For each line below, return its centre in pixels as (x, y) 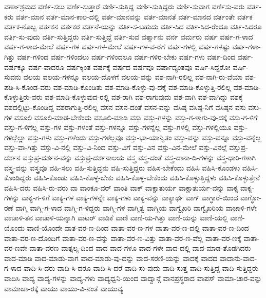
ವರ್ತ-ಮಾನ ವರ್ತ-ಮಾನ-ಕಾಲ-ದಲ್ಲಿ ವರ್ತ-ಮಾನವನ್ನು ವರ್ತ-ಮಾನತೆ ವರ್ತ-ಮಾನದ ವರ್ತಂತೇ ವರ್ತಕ (134, 16)
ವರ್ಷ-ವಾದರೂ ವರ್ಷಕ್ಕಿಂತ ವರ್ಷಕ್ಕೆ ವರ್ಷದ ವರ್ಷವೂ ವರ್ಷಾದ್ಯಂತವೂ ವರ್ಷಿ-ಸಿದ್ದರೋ (129, 67)
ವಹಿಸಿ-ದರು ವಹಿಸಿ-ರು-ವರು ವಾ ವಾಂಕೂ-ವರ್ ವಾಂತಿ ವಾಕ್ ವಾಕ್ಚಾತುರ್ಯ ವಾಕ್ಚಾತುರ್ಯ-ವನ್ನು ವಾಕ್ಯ (121, 187)
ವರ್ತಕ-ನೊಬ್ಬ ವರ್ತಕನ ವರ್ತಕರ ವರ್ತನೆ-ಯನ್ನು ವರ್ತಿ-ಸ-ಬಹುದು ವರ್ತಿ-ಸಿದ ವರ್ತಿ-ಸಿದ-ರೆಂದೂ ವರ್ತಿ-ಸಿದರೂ (133, 26)
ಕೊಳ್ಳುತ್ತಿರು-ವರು (23, 97)
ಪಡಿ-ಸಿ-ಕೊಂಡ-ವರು (27, 87)
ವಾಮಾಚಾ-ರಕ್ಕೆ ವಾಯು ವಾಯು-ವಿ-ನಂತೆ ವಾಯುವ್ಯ (64, 288)
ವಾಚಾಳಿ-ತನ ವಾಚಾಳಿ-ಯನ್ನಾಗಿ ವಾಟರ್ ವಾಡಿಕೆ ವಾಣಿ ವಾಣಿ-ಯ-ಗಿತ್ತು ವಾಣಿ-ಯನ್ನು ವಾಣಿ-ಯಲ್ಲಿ (116, 218)
